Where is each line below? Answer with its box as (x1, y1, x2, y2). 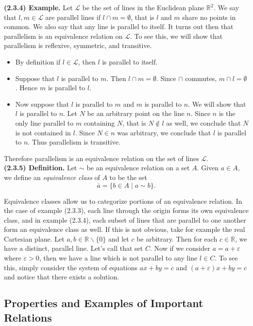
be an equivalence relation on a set (86, 163, 190, 173)
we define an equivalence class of (4, 172, 100, 182)
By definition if (15, 56, 61, 66)
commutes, (185, 73, 217, 83)
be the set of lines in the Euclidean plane (82, 2, 204, 12)
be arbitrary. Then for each (136, 233, 218, 244)
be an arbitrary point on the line (87, 108, 185, 118)
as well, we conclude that (166, 117, 241, 128)
